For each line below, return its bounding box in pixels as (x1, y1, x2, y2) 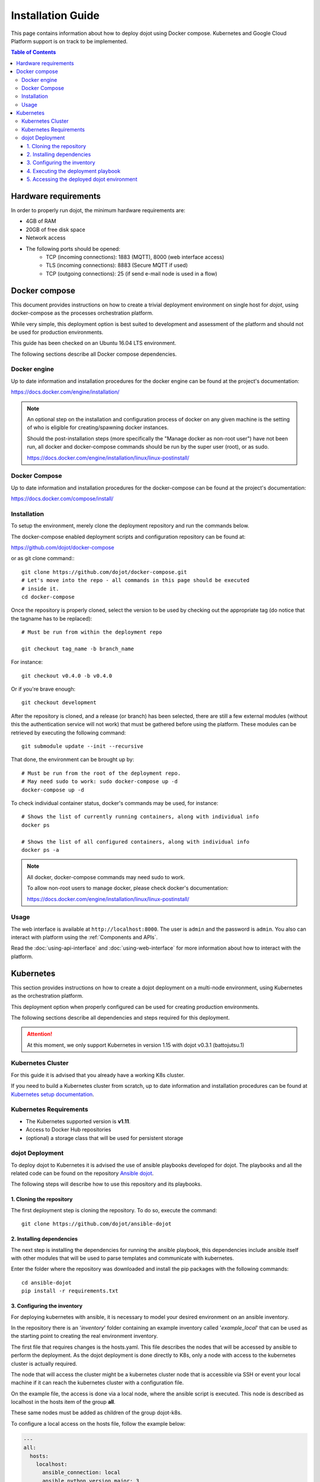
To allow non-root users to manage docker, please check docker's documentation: (27, 884, 229, 892)
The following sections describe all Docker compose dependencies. (11, 350, 177, 357)
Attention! (27, 1030, 53, 1037)
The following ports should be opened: (25, 245, 121, 252)
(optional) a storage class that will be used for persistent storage (25, 1134, 184, 1141)
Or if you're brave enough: (11, 685, 76, 693)
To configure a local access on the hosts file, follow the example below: (11, 1420, 186, 1427)
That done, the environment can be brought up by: (11, 756, 135, 763)
